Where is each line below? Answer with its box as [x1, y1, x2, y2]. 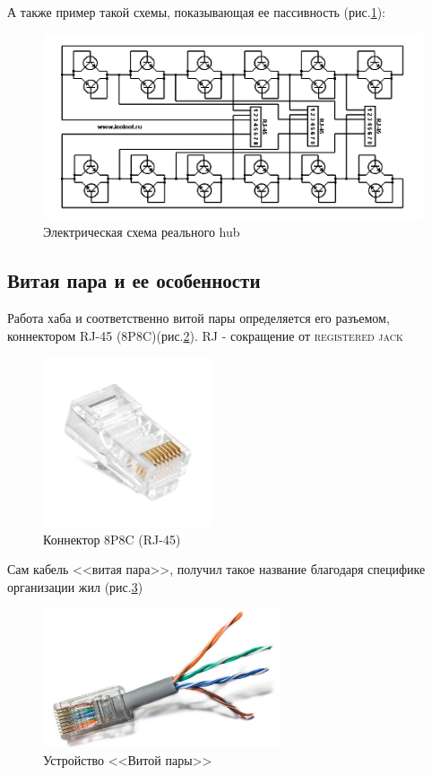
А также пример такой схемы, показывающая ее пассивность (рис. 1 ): [7, 3, 385, 21]
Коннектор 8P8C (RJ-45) [43, 529, 181, 548]
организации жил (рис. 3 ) [7, 577, 143, 596]
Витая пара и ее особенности [7, 266, 261, 294]
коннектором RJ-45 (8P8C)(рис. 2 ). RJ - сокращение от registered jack [7, 326, 403, 344]
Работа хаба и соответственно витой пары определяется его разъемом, [7, 308, 390, 327]
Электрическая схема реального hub [43, 222, 240, 241]
